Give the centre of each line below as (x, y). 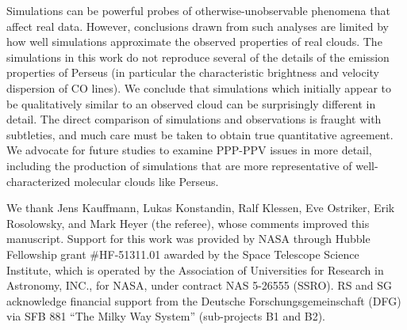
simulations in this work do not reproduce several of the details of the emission (198, 57)
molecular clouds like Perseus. (146, 181)
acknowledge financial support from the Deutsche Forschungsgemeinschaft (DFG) (204, 300)
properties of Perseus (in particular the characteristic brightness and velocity (193, 72)
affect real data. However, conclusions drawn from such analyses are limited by (198, 26)
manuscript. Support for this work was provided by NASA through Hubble (188, 239)
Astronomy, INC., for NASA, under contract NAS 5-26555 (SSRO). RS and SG (200, 285)
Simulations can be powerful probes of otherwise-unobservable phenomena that (198, 10)
